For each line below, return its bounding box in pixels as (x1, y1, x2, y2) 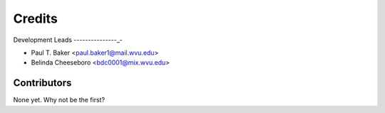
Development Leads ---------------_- (13, 36, 123, 44)
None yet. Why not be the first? (13, 96, 106, 104)
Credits (13, 11, 58, 26)
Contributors (13, 77, 72, 89)
